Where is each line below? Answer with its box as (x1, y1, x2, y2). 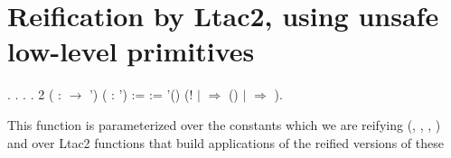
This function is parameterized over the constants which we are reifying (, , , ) (7, 115, 441, 134)
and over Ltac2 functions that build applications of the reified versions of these (7, 133, 444, 152)
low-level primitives (7, 33, 255, 70)
